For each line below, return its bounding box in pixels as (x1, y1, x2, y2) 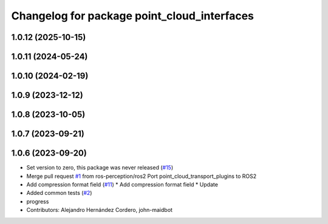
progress (26, 197, 49, 205)
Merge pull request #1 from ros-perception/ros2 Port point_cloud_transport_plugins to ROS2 (26, 173, 257, 180)
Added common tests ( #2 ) (26, 189, 92, 197)
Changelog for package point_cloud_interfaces (11, 9, 255, 22)
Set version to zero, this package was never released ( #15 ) (26, 164, 173, 171)
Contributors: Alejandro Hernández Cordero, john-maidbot (26, 206, 173, 214)
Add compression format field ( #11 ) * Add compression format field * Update (26, 180, 219, 188)
